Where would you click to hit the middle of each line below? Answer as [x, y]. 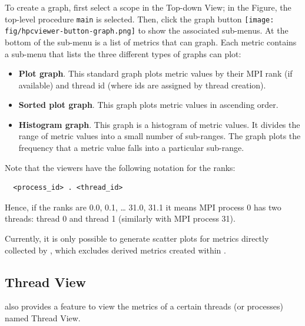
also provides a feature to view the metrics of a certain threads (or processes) [144, 306]
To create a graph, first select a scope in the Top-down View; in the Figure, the [148, 7]
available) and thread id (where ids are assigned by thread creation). [142, 85]
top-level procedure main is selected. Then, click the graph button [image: [140, 19]
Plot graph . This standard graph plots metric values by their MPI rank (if [155, 73]
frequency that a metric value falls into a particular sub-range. [131, 148]
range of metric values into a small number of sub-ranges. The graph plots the [160, 136]
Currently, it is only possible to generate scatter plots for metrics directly [137, 238]
